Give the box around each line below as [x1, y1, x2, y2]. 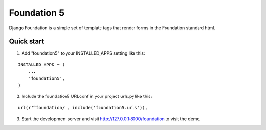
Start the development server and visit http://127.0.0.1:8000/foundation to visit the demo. [21, 116, 201, 122]
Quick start [9, 37, 44, 46]
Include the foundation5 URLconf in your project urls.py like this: [21, 94, 152, 99]
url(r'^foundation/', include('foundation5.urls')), [18, 105, 148, 110]
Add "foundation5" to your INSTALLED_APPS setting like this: [21, 50, 145, 56]
